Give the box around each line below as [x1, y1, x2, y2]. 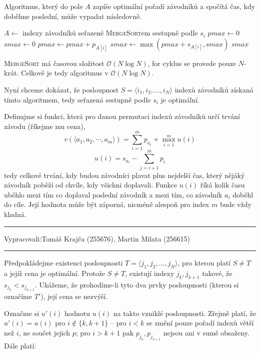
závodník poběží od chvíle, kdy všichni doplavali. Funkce [4, 179, 177, 190]
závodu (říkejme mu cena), [4, 120, 85, 131]
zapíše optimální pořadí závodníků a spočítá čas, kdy [92, 1, 255, 11]
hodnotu [64, 307, 90, 318]
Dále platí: [4, 340, 36, 350]
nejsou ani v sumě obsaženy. [163, 327, 249, 337]
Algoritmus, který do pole [4, 1, 83, 11]
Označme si [4, 307, 39, 318]
